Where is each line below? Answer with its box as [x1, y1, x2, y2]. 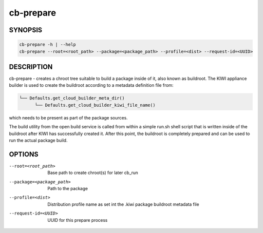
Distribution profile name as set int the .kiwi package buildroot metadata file [47, 201, 199, 207]
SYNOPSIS [9, 26, 42, 34]
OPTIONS [9, 150, 38, 158]
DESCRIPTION [9, 62, 53, 71]
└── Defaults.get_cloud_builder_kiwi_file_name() [35, 102, 156, 108]
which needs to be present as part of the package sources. [9, 115, 128, 120]
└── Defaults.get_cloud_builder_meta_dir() [19, 96, 125, 101]
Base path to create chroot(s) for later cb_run [47, 170, 138, 175]
